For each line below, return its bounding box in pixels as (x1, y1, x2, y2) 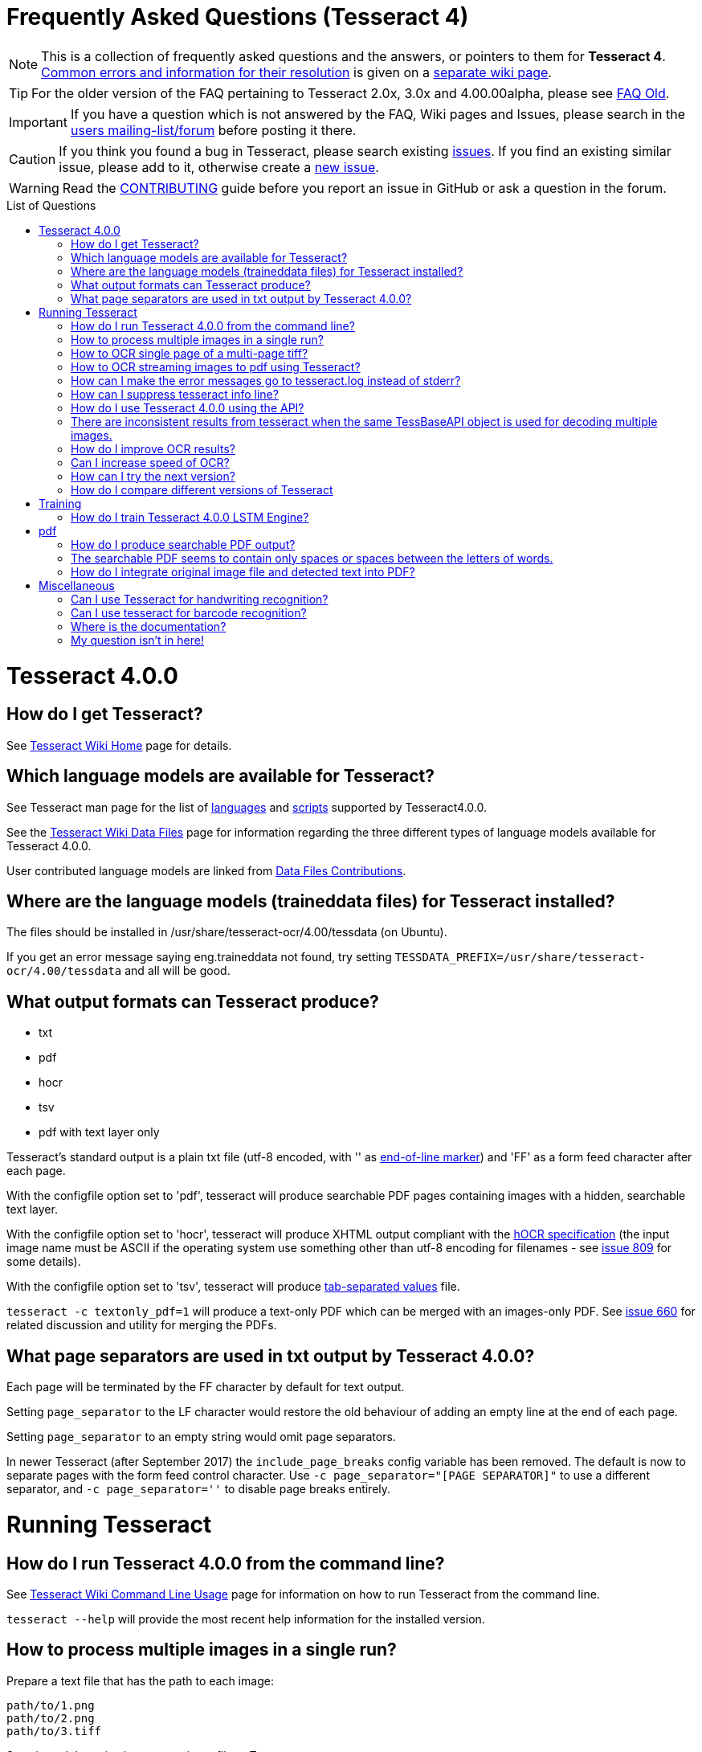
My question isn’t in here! (71, 632, 204, 647)
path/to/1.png (6, 1698, 95, 1712)
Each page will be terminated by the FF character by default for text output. (6, 1380, 405, 1394)
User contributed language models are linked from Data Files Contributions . (6, 863, 406, 878)
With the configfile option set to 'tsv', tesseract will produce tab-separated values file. (6, 1279, 460, 1294)
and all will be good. (124, 964, 231, 978)
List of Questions (6, 198, 96, 212)
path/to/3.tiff (6, 1724, 102, 1738)
